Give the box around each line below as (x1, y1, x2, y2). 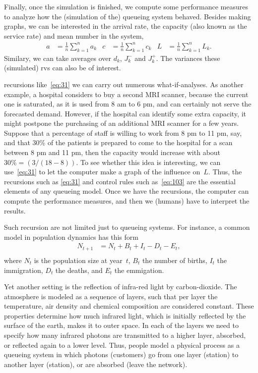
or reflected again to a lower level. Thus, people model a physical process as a (4, 339, 240, 350)
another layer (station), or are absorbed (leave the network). (4, 359, 188, 369)
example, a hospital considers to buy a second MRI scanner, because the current (4, 89, 249, 99)
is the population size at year (34, 255, 123, 265)
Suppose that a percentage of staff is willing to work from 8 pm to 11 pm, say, (4, 127, 242, 138)
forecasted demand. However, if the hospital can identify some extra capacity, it (4, 108, 246, 118)
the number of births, (142, 255, 207, 265)
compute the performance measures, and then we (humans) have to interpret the (4, 196, 250, 206)
